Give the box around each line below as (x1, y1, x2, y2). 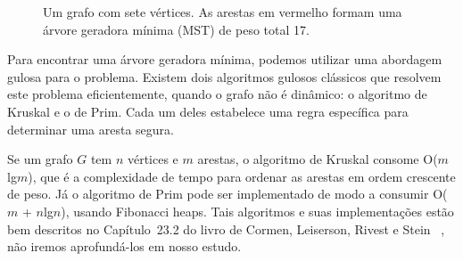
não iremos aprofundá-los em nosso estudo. (7, 237, 242, 256)
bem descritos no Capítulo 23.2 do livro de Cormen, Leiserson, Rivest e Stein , (7, 219, 445, 238)
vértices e (127, 150, 178, 168)
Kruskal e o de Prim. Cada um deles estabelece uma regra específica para (7, 102, 409, 120)
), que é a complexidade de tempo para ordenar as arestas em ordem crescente (28, 167, 456, 185)
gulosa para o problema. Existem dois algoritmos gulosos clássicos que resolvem (7, 67, 442, 86)
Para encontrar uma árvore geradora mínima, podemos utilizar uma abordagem (7, 50, 442, 69)
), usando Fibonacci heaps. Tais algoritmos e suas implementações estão (61, 201, 454, 220)
